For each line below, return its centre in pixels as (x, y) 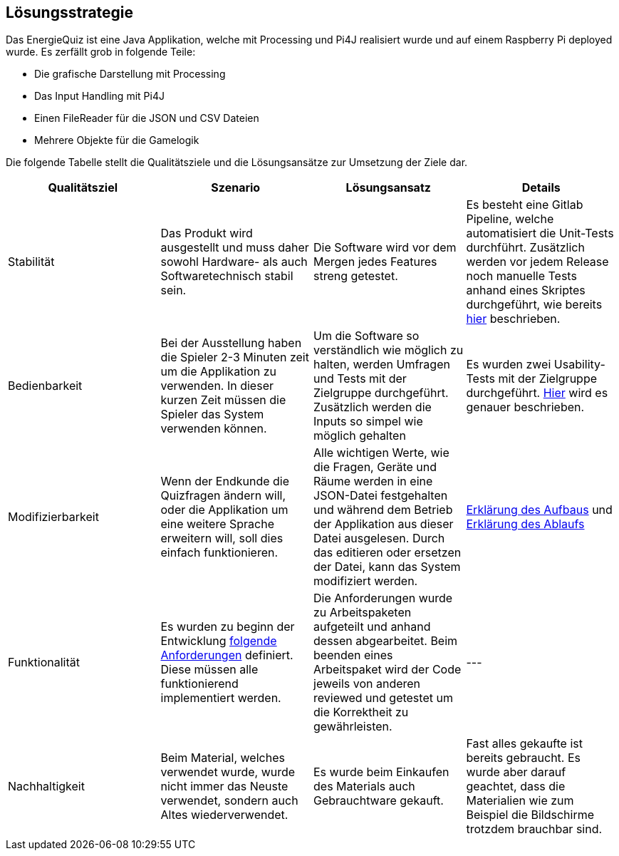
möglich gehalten (360, 436)
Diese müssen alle (209, 670)
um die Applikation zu (219, 372)
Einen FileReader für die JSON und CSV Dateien (147, 118)
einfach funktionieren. (219, 553)
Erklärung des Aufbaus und (539, 510)
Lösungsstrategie (70, 12)
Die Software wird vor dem (385, 248)
